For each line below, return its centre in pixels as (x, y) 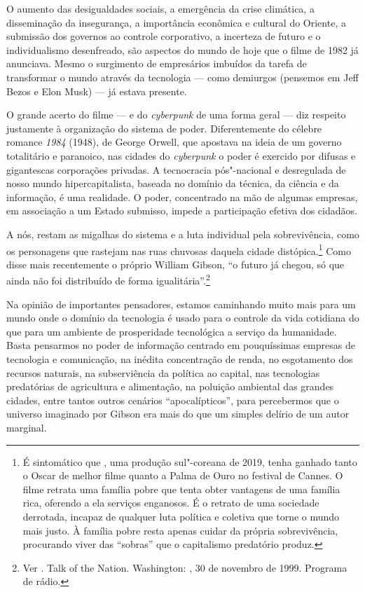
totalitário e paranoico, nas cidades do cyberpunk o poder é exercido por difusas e (181, 155)
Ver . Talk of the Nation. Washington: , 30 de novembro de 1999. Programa (185, 567)
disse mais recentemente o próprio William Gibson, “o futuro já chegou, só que (175, 264)
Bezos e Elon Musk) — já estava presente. (97, 91)
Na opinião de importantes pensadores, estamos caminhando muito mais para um (181, 304)
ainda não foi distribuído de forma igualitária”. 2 (108, 279)
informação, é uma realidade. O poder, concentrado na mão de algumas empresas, (182, 197)
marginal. (27, 427)
